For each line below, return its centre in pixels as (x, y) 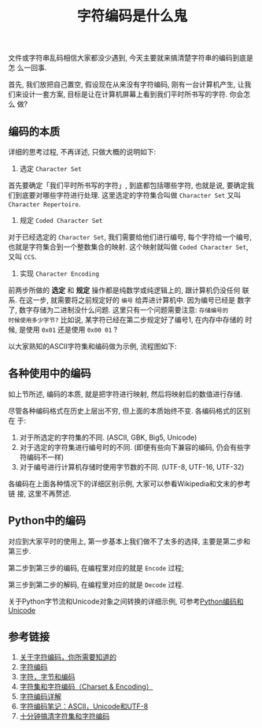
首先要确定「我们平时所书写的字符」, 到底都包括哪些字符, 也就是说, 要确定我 (131, 185)
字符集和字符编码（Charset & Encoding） (86, 687)
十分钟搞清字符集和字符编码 (65, 716)
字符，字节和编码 (47, 677)
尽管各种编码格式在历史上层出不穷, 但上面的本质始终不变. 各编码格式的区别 (129, 410)
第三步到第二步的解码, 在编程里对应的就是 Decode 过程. (96, 585)
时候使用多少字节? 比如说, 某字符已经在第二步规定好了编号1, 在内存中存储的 (126, 319)
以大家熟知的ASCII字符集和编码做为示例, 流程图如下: (92, 346)
